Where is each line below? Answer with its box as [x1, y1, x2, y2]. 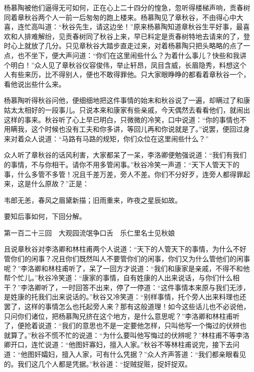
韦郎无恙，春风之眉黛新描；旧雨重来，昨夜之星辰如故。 [4, 195, 182, 205]
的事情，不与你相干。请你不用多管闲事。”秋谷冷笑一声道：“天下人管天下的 [4, 159, 240, 169]
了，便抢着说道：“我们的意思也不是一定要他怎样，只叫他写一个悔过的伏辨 [4, 320, 240, 331]
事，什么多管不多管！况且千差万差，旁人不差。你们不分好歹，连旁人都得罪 [4, 169, 243, 179]
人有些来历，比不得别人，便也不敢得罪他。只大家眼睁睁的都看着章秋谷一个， [4, 69, 250, 79]
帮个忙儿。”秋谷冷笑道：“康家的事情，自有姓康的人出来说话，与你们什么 [4, 273, 233, 283]
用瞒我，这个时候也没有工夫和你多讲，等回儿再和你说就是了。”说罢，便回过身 [4, 124, 250, 134]
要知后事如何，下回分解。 [4, 211, 86, 221]
